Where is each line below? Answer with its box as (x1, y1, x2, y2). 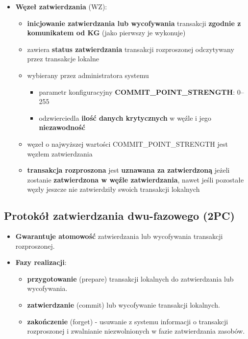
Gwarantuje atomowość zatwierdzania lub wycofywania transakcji (15, 231, 223, 241)
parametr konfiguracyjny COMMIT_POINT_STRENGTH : (39, 86, 235, 97)
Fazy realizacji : (15, 257, 67, 267)
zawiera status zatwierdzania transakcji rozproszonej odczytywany (27, 44, 234, 54)
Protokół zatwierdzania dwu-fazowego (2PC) (4, 208, 235, 223)
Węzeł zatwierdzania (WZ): (15, 1, 107, 11)
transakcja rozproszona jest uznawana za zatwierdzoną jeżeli (27, 165, 230, 175)
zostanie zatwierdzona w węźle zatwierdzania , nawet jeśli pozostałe (27, 174, 244, 184)
